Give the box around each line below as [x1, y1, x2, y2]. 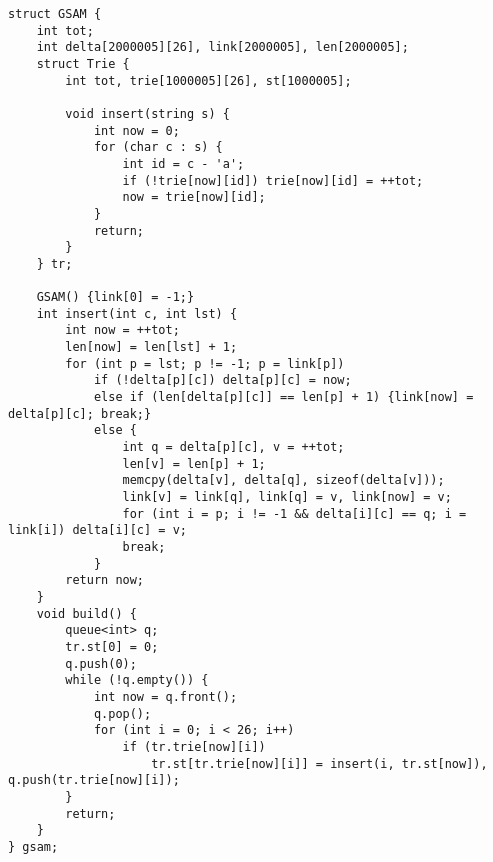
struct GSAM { [8, 7, 102, 21]
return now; [65, 573, 145, 588]
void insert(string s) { [65, 106, 230, 121]
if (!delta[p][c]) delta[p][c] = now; [93, 373, 352, 388]
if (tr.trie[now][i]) [122, 739, 266, 754]
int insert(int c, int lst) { [36, 306, 238, 321]
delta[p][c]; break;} [8, 406, 152, 421]
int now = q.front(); [93, 689, 238, 704]
